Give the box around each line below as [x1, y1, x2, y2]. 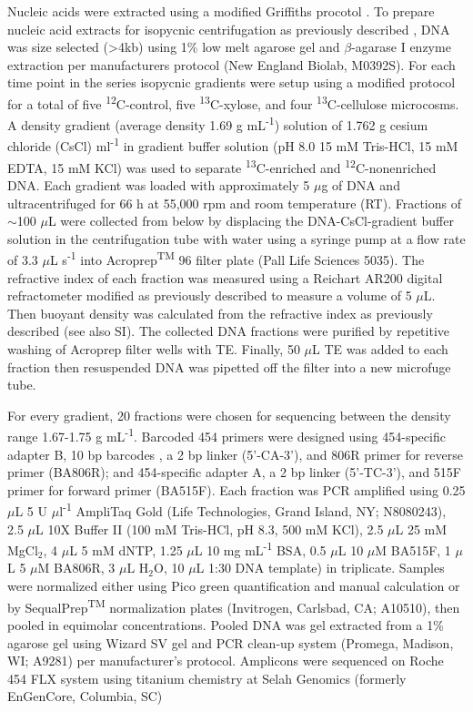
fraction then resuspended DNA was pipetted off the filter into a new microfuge [7, 357, 451, 376]
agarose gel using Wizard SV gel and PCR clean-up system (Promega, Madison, [7, 633, 454, 652]
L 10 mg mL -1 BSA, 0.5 [194, 538, 327, 559]
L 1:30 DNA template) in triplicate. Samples [196, 558, 445, 577]
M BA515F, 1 [375, 540, 451, 559]
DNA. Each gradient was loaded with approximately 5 [7, 175, 310, 194]
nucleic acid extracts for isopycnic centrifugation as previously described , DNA [7, 19, 450, 38]
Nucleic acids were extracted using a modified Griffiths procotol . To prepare [7, 2, 435, 20]
